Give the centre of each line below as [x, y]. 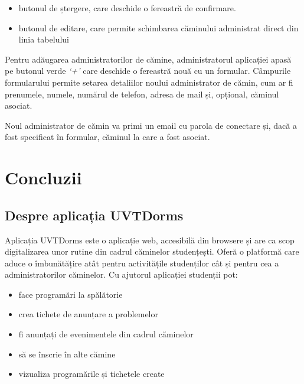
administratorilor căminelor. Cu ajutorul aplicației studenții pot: [121, 274]
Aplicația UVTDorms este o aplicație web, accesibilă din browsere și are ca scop [150, 240]
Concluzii [43, 178]
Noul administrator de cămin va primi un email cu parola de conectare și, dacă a [151, 125]
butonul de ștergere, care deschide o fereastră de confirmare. [127, 8]
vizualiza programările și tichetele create [91, 374]
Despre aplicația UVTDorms [94, 215]
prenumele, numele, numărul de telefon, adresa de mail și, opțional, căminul [142, 94]
